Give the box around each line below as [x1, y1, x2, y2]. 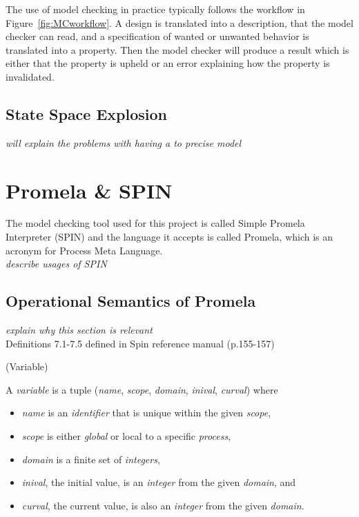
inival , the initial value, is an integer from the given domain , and [21, 475, 296, 489]
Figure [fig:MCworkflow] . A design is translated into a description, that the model [6, 15, 353, 30]
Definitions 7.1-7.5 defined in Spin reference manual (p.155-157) [6, 336, 275, 350]
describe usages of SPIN [6, 256, 107, 271]
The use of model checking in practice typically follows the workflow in [6, 2, 305, 16]
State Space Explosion [6, 103, 168, 124]
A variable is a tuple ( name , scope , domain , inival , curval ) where [6, 382, 278, 396]
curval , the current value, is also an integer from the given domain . [21, 498, 304, 512]
